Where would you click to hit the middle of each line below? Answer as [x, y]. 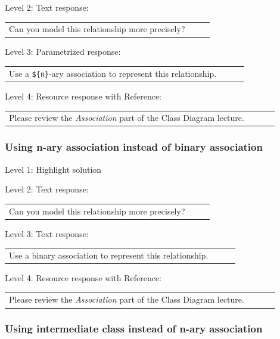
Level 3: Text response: [47, 233]
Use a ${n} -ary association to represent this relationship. [113, 73]
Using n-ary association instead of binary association [134, 147]
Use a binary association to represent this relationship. [109, 255]
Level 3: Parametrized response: [63, 52]
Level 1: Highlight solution [53, 169]
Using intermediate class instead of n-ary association [134, 329]
